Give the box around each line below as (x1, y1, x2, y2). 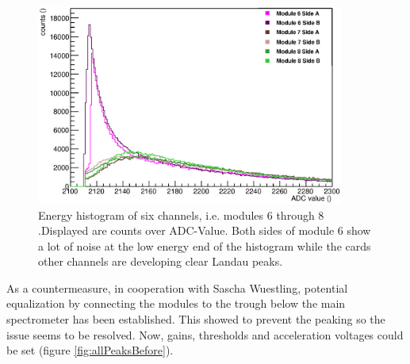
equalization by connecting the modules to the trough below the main (6, 295, 346, 312)
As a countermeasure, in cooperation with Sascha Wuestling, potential (6, 279, 348, 296)
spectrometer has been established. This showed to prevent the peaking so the (6, 311, 385, 328)
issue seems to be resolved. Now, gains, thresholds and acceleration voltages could (6, 326, 404, 343)
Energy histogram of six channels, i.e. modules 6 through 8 (38, 206, 324, 223)
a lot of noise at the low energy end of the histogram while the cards (38, 237, 371, 254)
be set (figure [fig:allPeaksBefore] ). (6, 342, 174, 358)
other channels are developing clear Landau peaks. (38, 253, 283, 270)
